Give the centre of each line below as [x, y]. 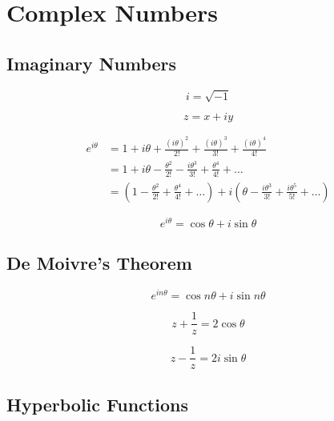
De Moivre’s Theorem [99, 263]
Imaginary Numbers [92, 63]
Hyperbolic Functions [97, 404]
